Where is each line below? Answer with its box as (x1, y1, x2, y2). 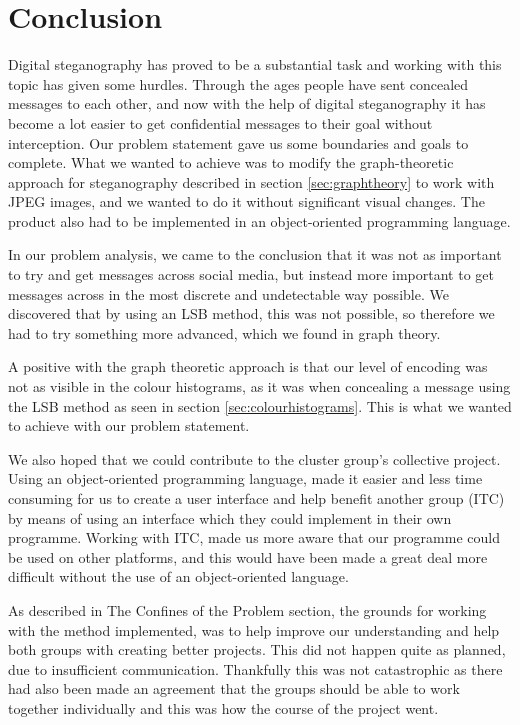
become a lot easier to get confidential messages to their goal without (8, 112, 433, 133)
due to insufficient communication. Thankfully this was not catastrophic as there (8, 658, 503, 679)
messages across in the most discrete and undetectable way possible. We (8, 283, 449, 304)
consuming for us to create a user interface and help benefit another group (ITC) (8, 488, 505, 508)
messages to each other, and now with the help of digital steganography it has (8, 93, 486, 114)
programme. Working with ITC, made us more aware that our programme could (8, 527, 500, 548)
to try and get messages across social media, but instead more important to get (8, 264, 494, 285)
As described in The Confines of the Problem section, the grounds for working (8, 599, 487, 620)
